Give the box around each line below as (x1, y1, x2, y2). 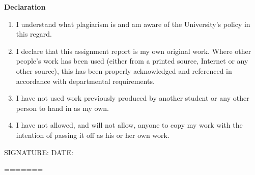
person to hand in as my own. (16, 102, 109, 113)
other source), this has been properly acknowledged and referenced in (16, 65, 232, 76)
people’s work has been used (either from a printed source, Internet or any (16, 55, 248, 66)
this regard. (16, 28, 52, 39)
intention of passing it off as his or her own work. (16, 129, 169, 140)
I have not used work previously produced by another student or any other (16, 93, 249, 103)
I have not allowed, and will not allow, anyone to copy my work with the (16, 120, 243, 130)
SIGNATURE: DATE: (4, 147, 73, 157)
